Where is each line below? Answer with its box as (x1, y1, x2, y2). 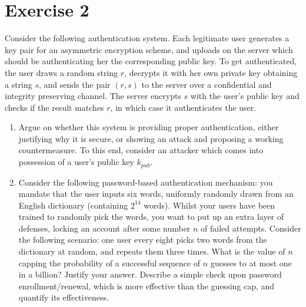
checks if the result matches (5, 101, 104, 113)
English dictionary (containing (18, 199, 128, 211)
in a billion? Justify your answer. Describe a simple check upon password (18, 268, 282, 280)
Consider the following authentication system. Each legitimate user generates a (5, 32, 290, 44)
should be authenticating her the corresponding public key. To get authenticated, (5, 55, 297, 67)
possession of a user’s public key (18, 156, 134, 168)
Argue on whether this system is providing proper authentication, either (18, 121, 279, 133)
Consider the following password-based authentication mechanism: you (18, 176, 273, 188)
